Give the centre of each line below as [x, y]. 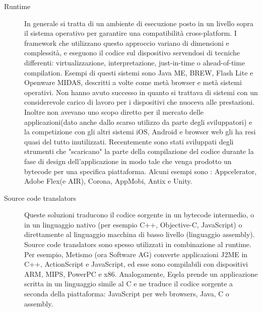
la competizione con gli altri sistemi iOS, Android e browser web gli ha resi [140, 132]
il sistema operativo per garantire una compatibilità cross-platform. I [130, 33]
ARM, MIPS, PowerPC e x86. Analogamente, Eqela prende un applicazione [141, 274]
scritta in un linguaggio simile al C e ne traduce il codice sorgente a [129, 284]
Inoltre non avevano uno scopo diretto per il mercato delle [114, 111]
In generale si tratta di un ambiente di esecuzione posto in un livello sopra [139, 23]
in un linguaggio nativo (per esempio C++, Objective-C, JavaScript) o [133, 224]
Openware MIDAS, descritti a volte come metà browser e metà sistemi [133, 82]
